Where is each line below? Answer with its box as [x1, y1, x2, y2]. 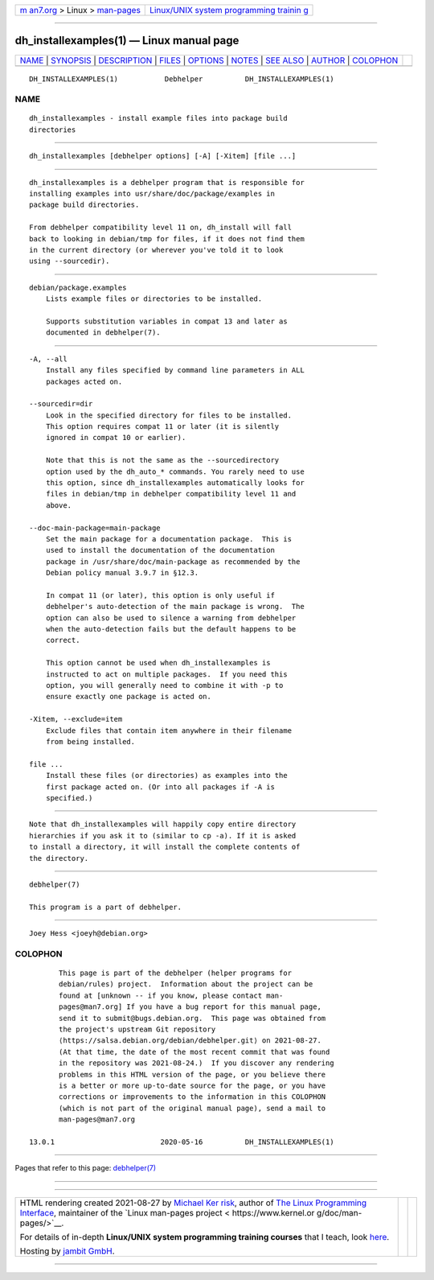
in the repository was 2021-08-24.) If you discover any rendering [59, 1059, 334, 1068]
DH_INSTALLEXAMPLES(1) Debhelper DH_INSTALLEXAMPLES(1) [29, 74, 334, 84]
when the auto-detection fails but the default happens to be [45, 624, 297, 634]
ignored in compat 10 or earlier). [45, 433, 186, 442]
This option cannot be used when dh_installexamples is [45, 658, 271, 668]
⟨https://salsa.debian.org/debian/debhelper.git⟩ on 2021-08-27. [59, 1036, 321, 1045]
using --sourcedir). [29, 257, 110, 265]
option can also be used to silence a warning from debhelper [45, 613, 297, 623]
